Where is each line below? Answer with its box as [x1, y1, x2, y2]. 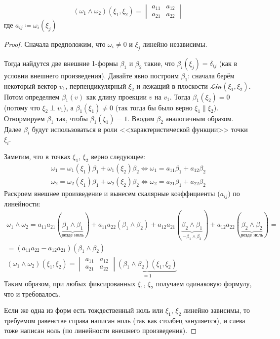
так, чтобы [56, 113, 88, 123]
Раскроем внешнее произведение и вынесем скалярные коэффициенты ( [4, 188, 220, 199]
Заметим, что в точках [4, 151, 71, 162]
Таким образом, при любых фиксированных [4, 278, 136, 289]
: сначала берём [188, 70, 235, 80]
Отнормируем [4, 113, 45, 123]
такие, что [144, 58, 175, 68]
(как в [219, 58, 237, 68]
